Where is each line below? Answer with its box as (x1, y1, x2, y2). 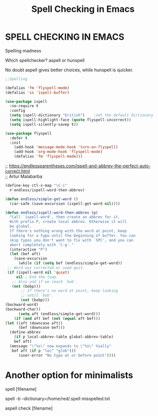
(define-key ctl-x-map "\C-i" (5, 183, 68, 188)
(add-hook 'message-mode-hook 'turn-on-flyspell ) (14, 145, 118, 150)
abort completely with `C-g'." (9, 242, 74, 247)
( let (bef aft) (9, 252, 41, 257)
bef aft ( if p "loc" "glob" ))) (11, 348, 77, 353)
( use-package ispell (5, 99, 48, 104)
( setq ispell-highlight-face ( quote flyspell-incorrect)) (9, 117, 132, 122)
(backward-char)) (5, 307, 41, 312)
